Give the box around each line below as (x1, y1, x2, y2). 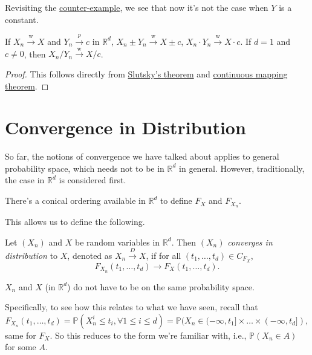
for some (5, 340, 36, 353)
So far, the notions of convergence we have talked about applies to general (5, 150, 279, 163)
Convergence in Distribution (5, 115, 246, 140)
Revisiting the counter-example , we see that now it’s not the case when (5, 1, 268, 13)
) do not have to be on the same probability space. (67, 280, 255, 293)
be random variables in (74, 235, 160, 248)
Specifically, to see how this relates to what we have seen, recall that (5, 301, 258, 313)
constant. (5, 13, 39, 25)
